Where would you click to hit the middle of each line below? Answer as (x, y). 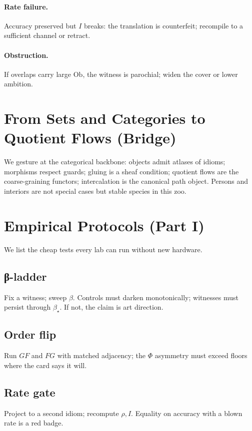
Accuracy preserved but (40, 25)
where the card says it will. (45, 365)
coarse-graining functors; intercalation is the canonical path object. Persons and (126, 181)
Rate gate (30, 392)
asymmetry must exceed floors (201, 355)
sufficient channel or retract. (47, 35)
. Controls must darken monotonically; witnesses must (155, 297)
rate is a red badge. (34, 423)
